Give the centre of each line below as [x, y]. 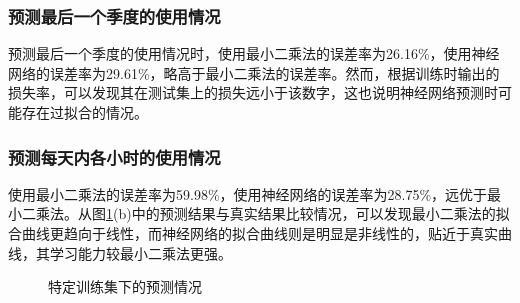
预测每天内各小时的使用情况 [114, 156]
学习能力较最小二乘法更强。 [140, 252]
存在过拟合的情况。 [84, 112]
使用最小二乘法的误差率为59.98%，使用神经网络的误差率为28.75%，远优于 [248, 193]
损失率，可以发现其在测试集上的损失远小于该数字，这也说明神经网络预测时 [253, 92]
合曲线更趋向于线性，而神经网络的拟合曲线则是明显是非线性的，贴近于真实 [253, 233]
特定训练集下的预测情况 [125, 286]
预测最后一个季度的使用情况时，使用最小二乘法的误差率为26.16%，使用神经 [254, 53]
